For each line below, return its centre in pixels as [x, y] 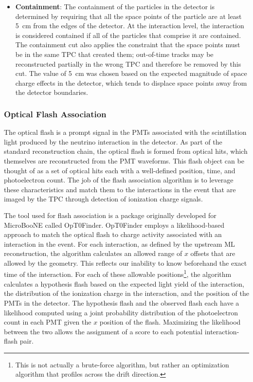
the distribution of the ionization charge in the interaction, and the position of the [126, 293]
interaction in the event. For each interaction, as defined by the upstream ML [119, 244]
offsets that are [213, 253]
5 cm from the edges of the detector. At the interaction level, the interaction [130, 26]
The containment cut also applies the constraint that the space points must [128, 45]
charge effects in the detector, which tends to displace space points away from [131, 82]
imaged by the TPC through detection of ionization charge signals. [103, 199]
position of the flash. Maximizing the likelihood [170, 322]
